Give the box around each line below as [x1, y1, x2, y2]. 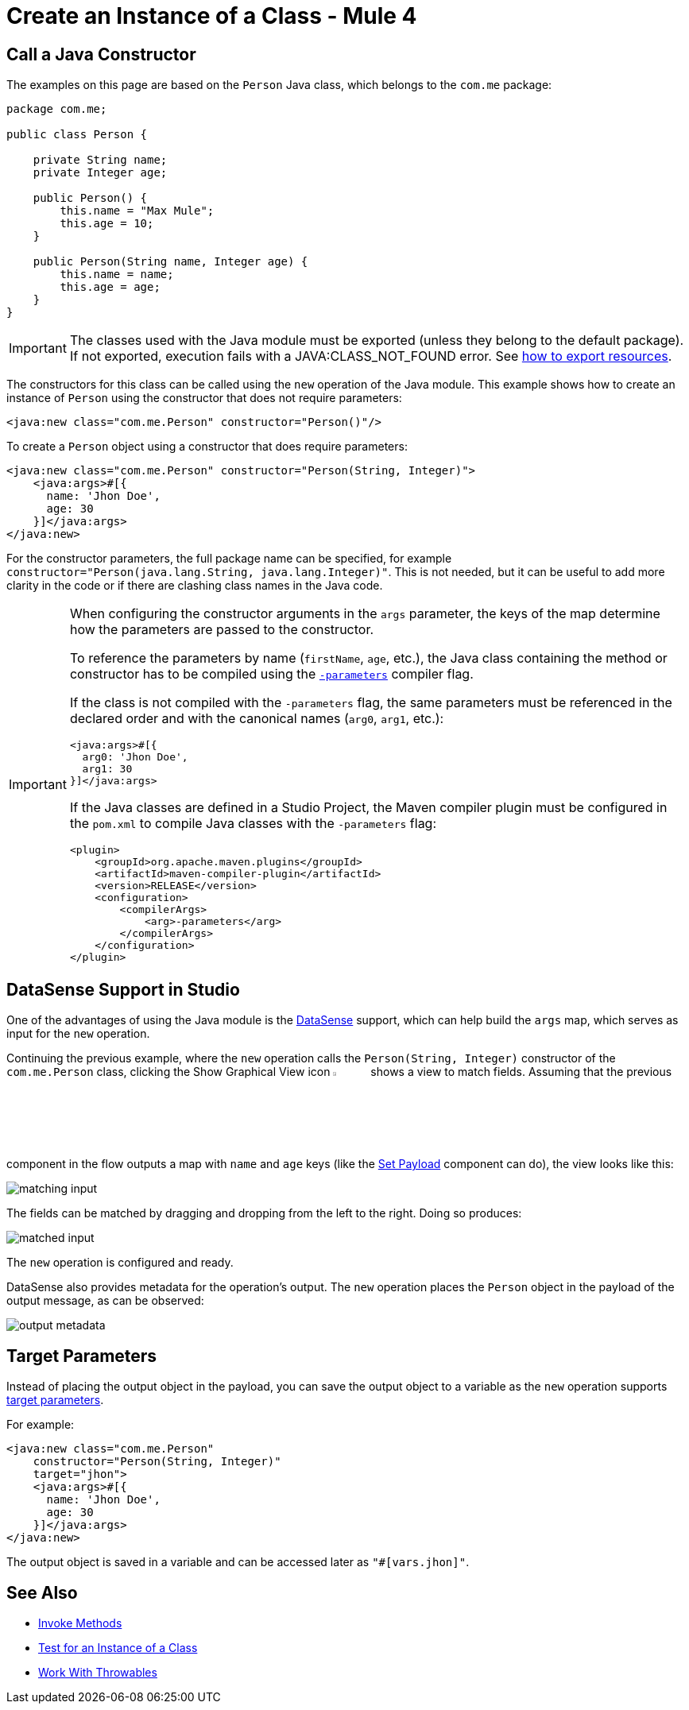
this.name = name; [60, 268, 174, 281]
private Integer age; [33, 166, 168, 180]
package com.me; [6, 103, 107, 116]
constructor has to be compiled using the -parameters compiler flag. [69, 666, 474, 683]
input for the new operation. [6, 1027, 150, 1041]
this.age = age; [60, 280, 161, 294]
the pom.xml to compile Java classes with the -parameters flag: [69, 815, 437, 832]
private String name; [33, 153, 168, 167]
